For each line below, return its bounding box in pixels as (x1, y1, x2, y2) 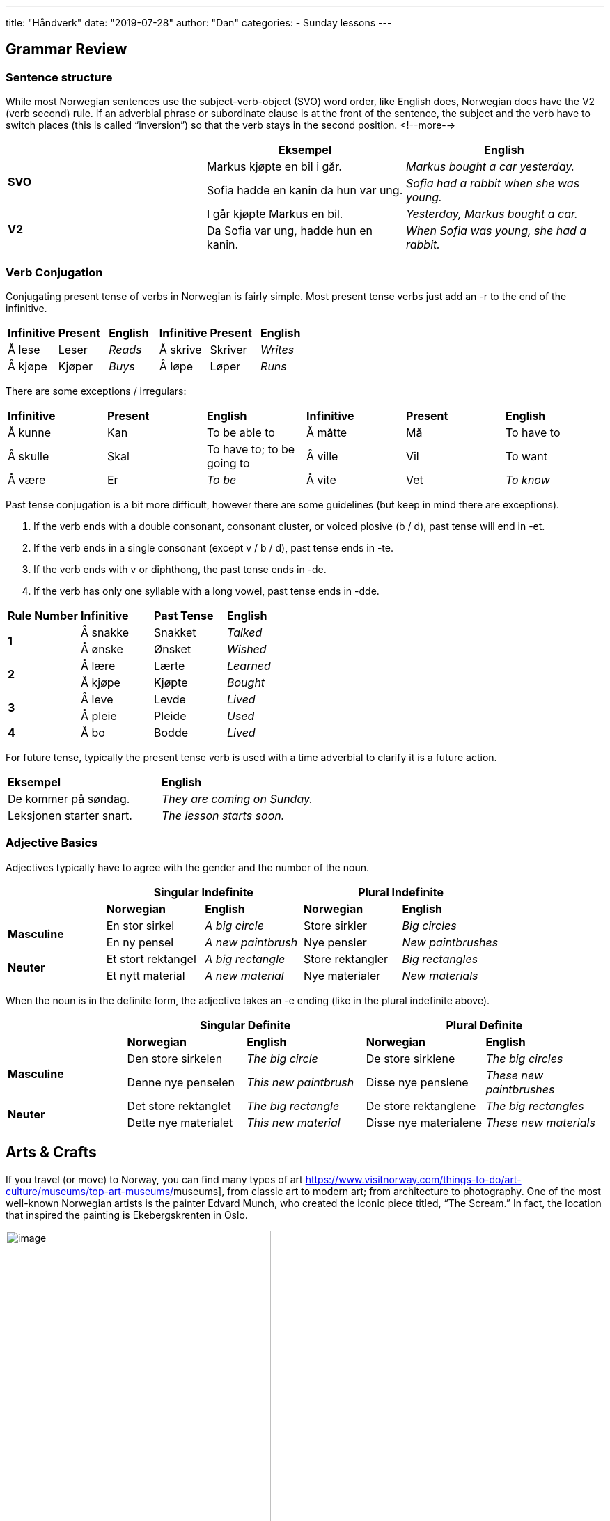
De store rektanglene (366, 1098, 476, 1113)
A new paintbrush (205, 935, 298, 949)
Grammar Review (6, 40, 127, 58)
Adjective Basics (6, 836, 98, 850)
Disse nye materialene (366, 1115, 483, 1130)
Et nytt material (106, 968, 185, 983)
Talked (227, 625, 263, 639)
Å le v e (81, 692, 114, 706)
